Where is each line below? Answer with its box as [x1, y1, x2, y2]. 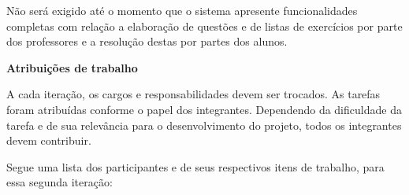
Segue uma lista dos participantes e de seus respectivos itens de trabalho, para [6, 158, 385, 175]
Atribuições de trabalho [6, 59, 138, 75]
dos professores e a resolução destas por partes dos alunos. [6, 33, 288, 50]
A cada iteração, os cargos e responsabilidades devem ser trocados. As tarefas [6, 86, 381, 102]
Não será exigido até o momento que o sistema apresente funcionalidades [6, 2, 358, 18]
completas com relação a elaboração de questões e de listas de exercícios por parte [6, 17, 403, 34]
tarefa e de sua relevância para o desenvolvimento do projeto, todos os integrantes [6, 116, 402, 133]
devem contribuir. [6, 132, 91, 149]
